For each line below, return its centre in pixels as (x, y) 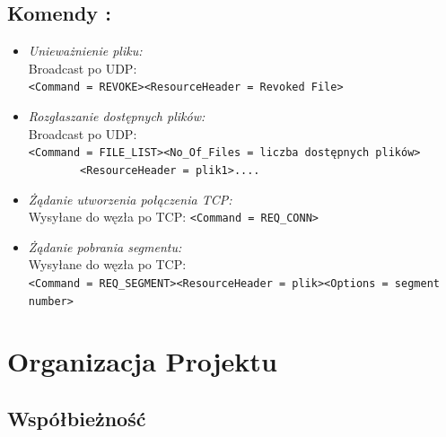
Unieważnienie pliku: (85, 51)
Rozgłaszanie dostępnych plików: (117, 116)
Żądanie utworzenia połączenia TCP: (130, 199)
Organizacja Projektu (142, 361)
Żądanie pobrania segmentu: (105, 246)
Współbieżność (77, 419)
